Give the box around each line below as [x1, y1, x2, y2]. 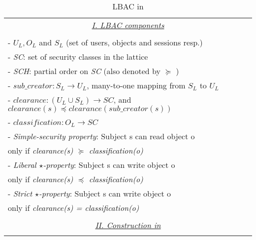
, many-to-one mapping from [87, 80, 186, 91]
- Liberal [8, 159, 36, 170]
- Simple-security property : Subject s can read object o [8, 130, 195, 142]
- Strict [8, 188, 32, 199]
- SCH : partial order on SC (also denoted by [8, 65, 160, 77]
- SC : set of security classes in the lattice [8, 51, 148, 62]
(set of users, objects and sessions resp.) [66, 37, 203, 48]
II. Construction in [95, 219, 161, 231]
